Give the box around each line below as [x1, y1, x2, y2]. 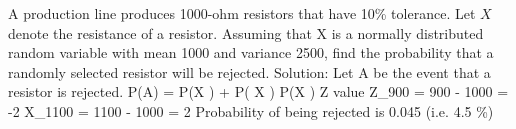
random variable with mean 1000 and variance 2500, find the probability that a [8, 42, 494, 63]
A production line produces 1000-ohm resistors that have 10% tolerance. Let [8, 3, 476, 23]
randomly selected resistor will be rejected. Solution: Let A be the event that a [8, 61, 491, 82]
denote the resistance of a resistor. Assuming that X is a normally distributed [8, 22, 484, 43]
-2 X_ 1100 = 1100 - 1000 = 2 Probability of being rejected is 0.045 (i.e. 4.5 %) [8, 100, 494, 121]
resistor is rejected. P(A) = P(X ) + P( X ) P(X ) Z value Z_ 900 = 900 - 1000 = [8, 81, 509, 102]
